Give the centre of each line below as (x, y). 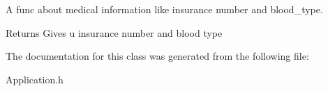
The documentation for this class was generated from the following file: (157, 56)
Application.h (35, 79)
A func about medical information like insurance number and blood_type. (164, 9)
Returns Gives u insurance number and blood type (114, 32)
